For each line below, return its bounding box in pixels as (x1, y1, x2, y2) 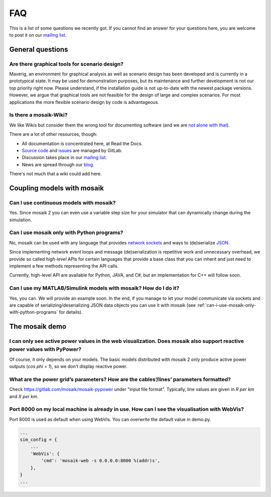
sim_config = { (20, 437, 57, 443)
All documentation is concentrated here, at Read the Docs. (22, 141, 143, 147)
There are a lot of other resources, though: (9, 131, 98, 138)
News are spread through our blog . (22, 161, 95, 168)
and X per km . (9, 393, 39, 399)
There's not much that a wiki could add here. (9, 171, 102, 177)
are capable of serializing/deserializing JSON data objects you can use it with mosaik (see (9, 302, 196, 308)
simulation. (9, 216, 32, 223)
